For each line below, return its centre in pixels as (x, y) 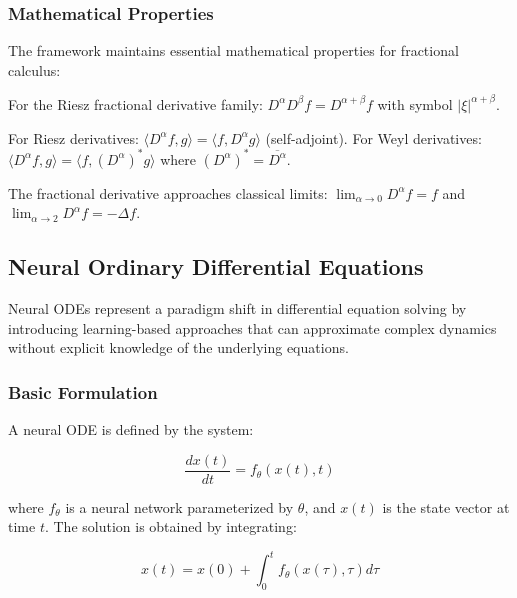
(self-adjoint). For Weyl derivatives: (373, 137)
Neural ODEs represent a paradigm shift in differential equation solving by (237, 307)
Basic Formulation (83, 391)
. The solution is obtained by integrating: (170, 526)
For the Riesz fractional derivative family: (135, 103)
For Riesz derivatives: (73, 137)
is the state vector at (446, 506)
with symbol (415, 103)
